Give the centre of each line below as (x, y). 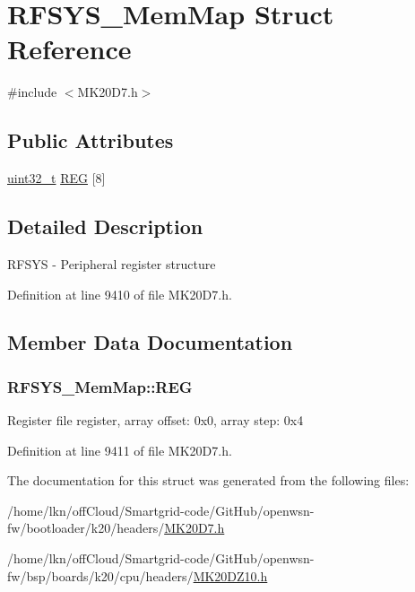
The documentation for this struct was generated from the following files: (208, 480)
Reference (69, 49)
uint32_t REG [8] (56, 178)
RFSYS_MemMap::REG (100, 386)
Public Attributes (91, 140)
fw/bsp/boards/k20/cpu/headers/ (100, 575)
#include (32, 92)
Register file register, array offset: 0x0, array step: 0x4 (156, 420)
